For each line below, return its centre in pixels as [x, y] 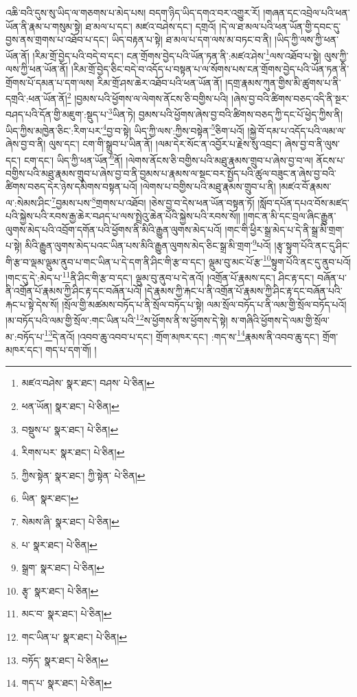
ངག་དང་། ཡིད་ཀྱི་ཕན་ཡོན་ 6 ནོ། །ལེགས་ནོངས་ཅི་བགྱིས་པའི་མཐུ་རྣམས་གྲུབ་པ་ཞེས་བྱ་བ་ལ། [169, 159]
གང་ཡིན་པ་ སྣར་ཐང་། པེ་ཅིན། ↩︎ [74, 637]
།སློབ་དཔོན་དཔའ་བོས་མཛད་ [303, 202]
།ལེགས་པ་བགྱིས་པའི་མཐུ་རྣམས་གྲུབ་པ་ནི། [208, 186]
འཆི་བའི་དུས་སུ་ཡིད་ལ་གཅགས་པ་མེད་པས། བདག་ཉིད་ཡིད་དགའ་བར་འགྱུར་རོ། [133, 12]
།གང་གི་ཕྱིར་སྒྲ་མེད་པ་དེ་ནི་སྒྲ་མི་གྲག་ [285, 229]
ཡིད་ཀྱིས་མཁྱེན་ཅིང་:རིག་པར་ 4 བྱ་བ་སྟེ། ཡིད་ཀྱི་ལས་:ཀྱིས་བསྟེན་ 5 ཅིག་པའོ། [125, 129]
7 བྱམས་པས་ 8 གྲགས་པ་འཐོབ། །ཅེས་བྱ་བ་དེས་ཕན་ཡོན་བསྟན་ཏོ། [153, 202]
